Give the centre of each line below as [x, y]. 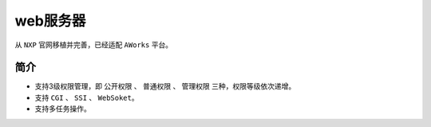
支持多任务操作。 [63, 109]
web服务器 [50, 21]
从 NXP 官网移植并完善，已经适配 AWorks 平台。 [94, 45]
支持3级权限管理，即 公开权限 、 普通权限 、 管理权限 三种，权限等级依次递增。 [165, 86]
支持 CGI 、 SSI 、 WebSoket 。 [87, 97]
